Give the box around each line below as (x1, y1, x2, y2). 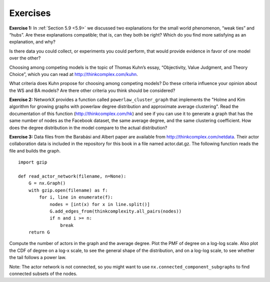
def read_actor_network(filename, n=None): (18, 173, 126, 179)
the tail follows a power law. (9, 254, 66, 260)
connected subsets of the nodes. (9, 270, 77, 277)
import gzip (18, 159, 47, 165)
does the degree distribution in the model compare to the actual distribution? (9, 124, 167, 130)
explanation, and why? (9, 39, 56, 45)
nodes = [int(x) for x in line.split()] (49, 201, 150, 207)
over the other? (9, 55, 41, 61)
